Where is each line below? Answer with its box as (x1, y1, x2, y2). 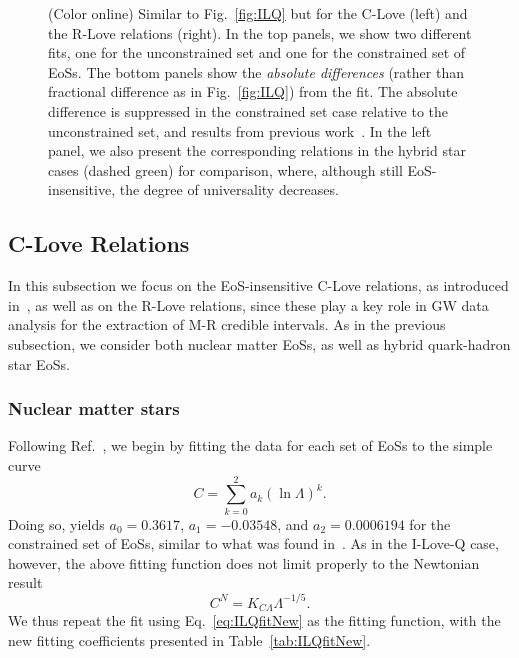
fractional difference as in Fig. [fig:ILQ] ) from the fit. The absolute (48, 81, 458, 102)
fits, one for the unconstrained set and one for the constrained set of (48, 42, 466, 63)
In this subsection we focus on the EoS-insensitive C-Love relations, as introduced (8, 275, 509, 296)
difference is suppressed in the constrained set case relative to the (48, 100, 449, 121)
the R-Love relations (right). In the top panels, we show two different (48, 22, 472, 43)
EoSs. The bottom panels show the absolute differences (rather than (48, 61, 464, 82)
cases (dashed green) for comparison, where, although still (48, 159, 403, 180)
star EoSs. (8, 353, 70, 374)
